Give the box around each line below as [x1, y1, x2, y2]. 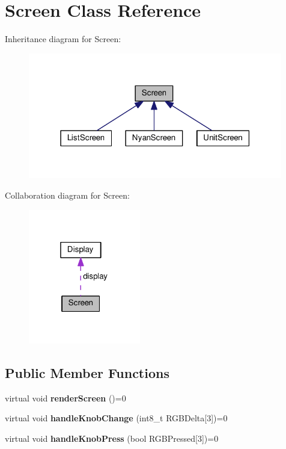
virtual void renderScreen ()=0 [5, 391, 126, 404]
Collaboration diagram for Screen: [5, 189, 130, 202]
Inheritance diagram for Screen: [5, 33, 121, 45]
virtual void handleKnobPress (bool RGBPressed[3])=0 [5, 432, 219, 445]
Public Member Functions [5, 364, 169, 382]
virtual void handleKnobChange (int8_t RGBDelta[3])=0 [5, 412, 228, 424]
